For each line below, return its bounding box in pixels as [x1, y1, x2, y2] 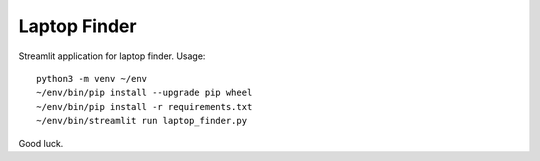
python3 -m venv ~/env [36, 73, 148, 84]
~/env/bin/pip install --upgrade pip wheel [36, 87, 253, 99]
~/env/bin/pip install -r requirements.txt [36, 101, 253, 112]
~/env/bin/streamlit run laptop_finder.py [36, 115, 248, 127]
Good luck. [18, 137, 64, 149]
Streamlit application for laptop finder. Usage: [18, 50, 206, 62]
